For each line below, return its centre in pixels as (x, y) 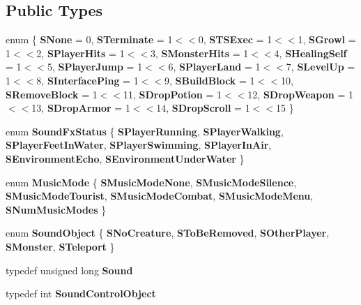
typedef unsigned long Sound (69, 270)
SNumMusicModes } (56, 209)
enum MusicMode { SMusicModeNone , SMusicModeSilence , (151, 182)
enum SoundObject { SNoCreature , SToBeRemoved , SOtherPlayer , (168, 233)
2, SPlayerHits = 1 (80, 53)
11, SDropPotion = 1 (173, 94)
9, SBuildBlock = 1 (209, 80)
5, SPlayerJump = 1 (95, 67)
